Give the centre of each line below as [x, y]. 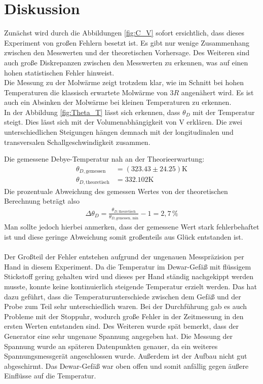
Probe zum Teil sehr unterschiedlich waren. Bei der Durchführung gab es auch [126, 306]
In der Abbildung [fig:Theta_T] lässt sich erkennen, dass [92, 112]
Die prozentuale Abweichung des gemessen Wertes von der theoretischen [116, 191]
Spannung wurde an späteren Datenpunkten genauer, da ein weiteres [111, 346]
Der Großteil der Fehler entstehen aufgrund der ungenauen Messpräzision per [124, 257]
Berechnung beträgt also [42, 201]
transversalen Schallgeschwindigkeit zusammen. [77, 142]
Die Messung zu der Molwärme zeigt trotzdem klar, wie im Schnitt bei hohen [124, 82]
